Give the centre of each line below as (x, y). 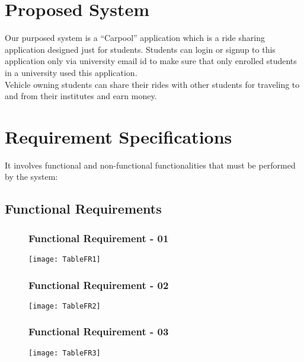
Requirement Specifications (119, 136)
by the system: (31, 177)
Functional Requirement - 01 (99, 238)
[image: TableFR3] (65, 353)
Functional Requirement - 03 (99, 331)
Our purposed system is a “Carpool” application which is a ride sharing (135, 38)
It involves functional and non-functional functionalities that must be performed (150, 165)
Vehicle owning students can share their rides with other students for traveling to (152, 84)
